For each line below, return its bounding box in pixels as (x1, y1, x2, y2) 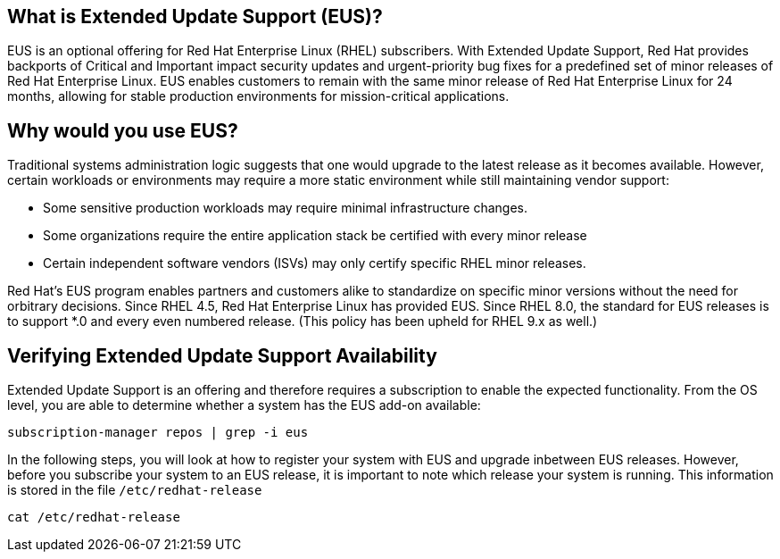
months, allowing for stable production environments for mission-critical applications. (7, 88, 510, 104)
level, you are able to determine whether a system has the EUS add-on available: (7, 397, 481, 413)
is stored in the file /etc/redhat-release (7, 482, 262, 498)
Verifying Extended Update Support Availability (7, 344, 437, 367)
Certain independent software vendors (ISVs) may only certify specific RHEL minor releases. (43, 255, 586, 271)
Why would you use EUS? (7, 119, 238, 142)
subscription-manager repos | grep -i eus (7, 425, 309, 440)
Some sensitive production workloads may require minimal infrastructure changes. (43, 200, 528, 216)
